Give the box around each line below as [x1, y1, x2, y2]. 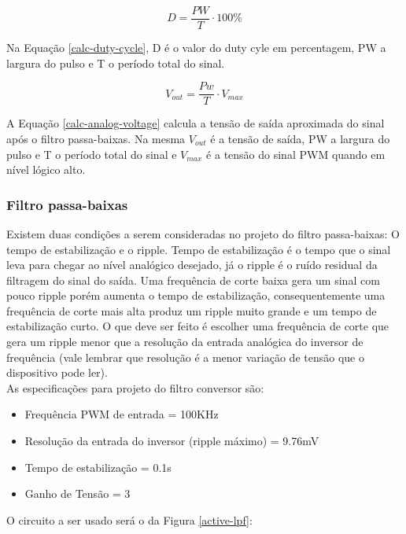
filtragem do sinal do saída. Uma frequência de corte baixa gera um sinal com [6, 271, 380, 288]
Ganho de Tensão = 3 [24, 485, 131, 502]
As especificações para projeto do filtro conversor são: [6, 379, 264, 396]
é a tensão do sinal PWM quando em [206, 145, 386, 162]
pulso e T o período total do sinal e [6, 145, 177, 162]
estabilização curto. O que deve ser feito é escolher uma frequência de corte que [6, 318, 389, 334]
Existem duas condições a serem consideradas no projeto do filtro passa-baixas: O [6, 225, 400, 241]
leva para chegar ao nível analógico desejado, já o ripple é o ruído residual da [6, 256, 378, 273]
